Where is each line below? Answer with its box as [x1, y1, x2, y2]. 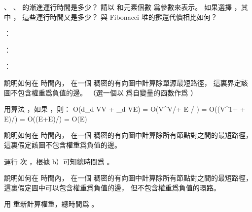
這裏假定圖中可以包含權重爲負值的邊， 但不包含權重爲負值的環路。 [4, 182, 220, 192]
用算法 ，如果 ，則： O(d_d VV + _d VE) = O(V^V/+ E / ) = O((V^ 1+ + [4, 104, 246, 114]
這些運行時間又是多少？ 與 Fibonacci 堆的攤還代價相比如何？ [22, 11, 217, 22]
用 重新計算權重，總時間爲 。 [4, 199, 99, 209]
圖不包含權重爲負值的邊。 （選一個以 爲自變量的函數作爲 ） [4, 87, 197, 97]
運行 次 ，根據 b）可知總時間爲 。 [4, 156, 114, 166]
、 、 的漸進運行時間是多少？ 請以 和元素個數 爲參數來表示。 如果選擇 [4, 2, 232, 12]
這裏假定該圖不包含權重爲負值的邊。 [4, 139, 121, 150]
